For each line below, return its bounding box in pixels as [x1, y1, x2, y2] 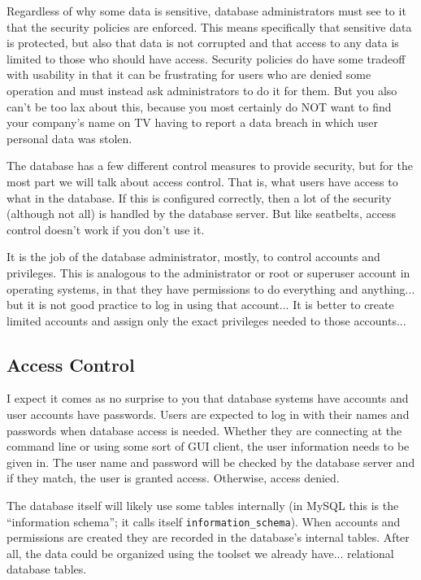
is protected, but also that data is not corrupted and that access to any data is [7, 34, 399, 51]
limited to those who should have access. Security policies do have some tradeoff [7, 50, 406, 67]
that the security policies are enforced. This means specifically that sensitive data [7, 18, 412, 35]
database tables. [7, 560, 87, 578]
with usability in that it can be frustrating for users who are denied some [7, 66, 371, 83]
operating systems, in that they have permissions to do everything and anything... [7, 280, 415, 297]
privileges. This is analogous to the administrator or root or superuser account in [7, 264, 410, 281]
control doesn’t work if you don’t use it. [7, 220, 205, 238]
